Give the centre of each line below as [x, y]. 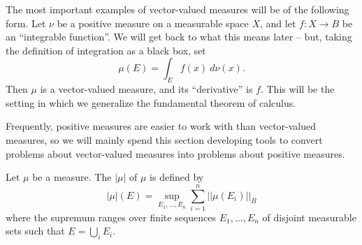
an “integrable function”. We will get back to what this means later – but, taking [179, 37]
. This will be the [297, 89]
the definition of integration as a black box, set [106, 50]
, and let [278, 23]
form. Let [26, 23]
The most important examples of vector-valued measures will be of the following [178, 9]
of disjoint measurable [309, 217]
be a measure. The [72, 177]
